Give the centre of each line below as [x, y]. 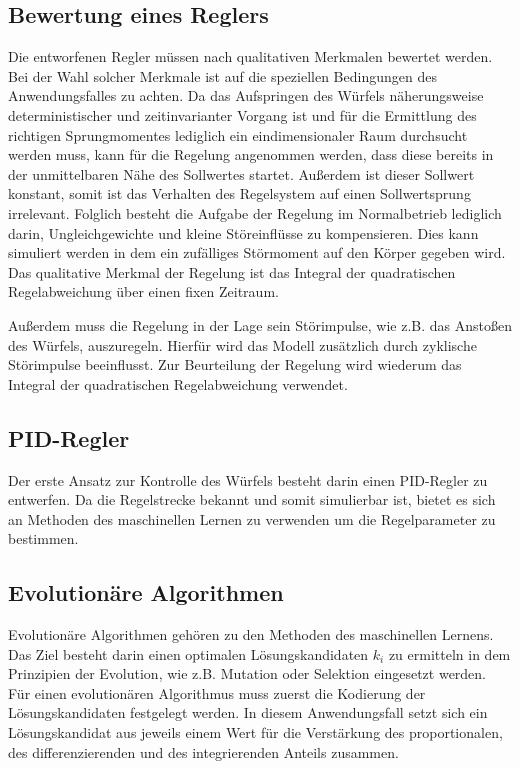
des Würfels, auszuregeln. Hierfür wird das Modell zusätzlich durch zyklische [242, 344]
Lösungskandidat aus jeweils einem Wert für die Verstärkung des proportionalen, [255, 732]
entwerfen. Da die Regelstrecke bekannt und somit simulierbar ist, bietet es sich [252, 499]
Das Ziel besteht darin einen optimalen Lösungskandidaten [188, 653]
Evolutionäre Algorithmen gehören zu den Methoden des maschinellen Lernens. [251, 634]
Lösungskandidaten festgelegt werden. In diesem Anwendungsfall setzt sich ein [248, 712]
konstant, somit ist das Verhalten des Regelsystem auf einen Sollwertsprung [239, 193]
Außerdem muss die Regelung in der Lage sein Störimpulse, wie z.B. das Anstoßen [260, 324]
